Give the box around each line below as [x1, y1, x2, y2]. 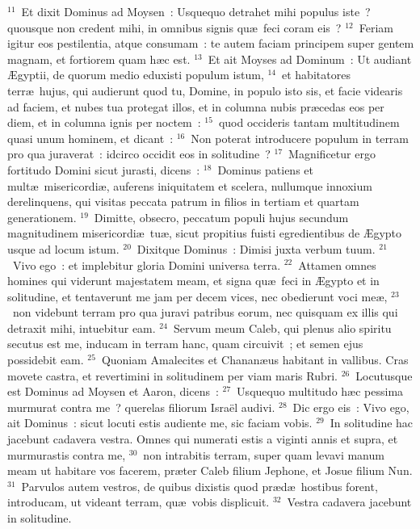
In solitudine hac [330, 414, 414, 431]
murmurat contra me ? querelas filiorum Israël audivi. [7, 398, 275, 415]
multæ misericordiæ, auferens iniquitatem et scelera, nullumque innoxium [7, 177, 372, 194]
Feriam [359, 19, 393, 36]
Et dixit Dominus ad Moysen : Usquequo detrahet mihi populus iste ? [21, 3, 371, 19]
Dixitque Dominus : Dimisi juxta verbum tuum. [136, 240, 376, 257]
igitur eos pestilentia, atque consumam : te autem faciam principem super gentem [7, 35, 414, 52]
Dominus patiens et [217, 161, 313, 178]
